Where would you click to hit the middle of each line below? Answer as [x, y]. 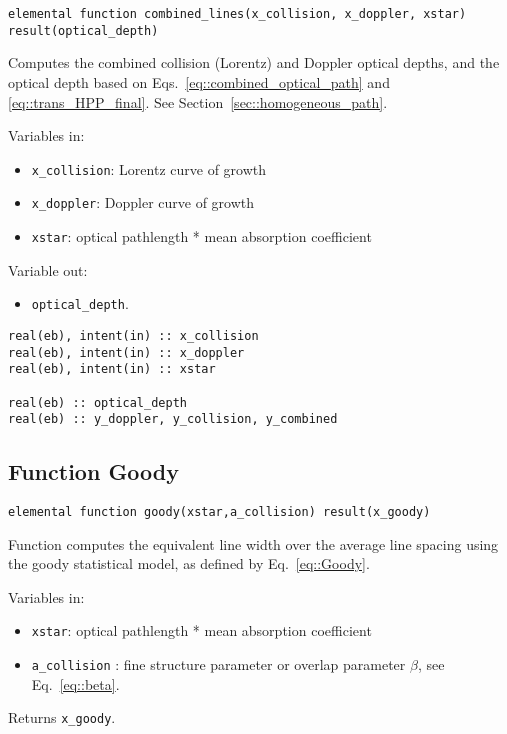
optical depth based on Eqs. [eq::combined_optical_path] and [199, 81]
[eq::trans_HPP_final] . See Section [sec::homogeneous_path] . [198, 101]
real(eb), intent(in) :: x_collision [133, 335]
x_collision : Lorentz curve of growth [149, 168]
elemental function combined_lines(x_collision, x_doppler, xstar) [237, 14]
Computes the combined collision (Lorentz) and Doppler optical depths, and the [254, 62]
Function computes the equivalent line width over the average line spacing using [253, 543]
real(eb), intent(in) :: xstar [112, 369]
